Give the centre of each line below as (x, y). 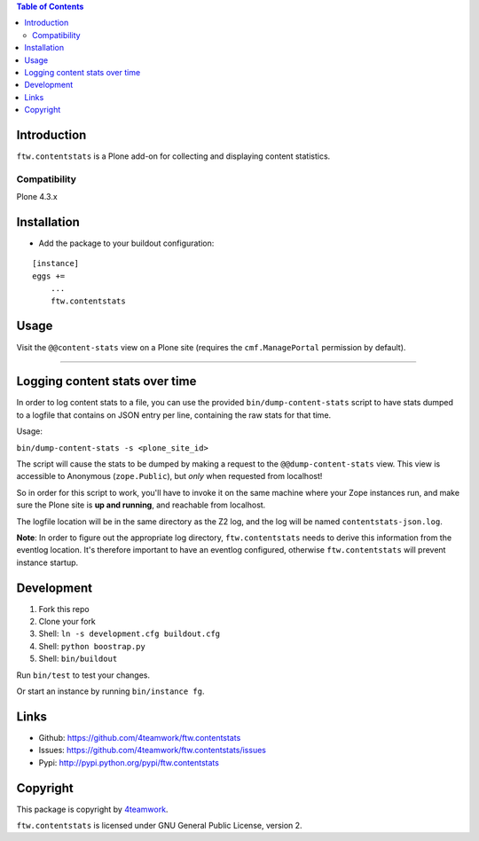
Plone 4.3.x (37, 197)
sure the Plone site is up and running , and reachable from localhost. (141, 505)
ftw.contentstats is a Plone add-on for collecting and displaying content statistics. (173, 156)
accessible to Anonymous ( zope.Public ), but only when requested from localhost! (169, 476)
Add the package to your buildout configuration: (126, 243)
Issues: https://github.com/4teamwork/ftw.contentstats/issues (152, 751)
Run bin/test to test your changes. (83, 675)
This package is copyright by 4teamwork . (92, 809)
